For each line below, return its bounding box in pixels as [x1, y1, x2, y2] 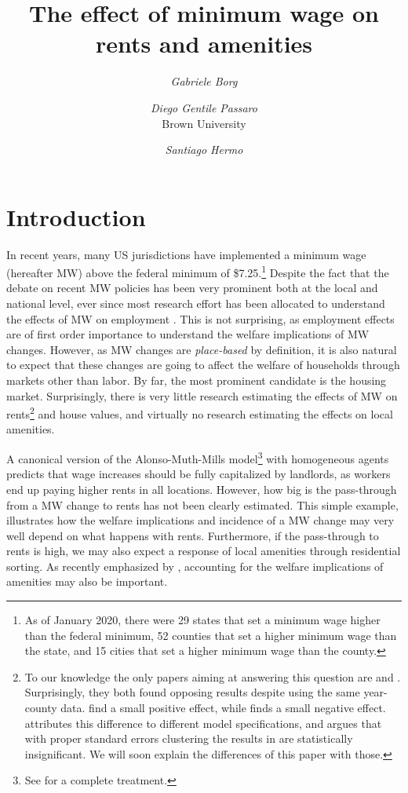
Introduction [6, 200, 146, 232]
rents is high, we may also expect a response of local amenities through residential [6, 543, 401, 559]
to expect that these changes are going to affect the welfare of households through [6, 356, 400, 373]
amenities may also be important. [6, 573, 168, 590]
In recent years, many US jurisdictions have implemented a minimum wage [6, 246, 366, 262]
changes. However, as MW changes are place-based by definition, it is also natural [6, 341, 397, 357]
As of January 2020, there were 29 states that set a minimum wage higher [24, 612, 381, 628]
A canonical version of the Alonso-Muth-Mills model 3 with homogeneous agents [6, 448, 389, 466]
